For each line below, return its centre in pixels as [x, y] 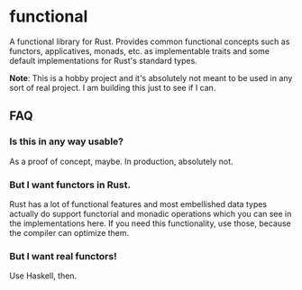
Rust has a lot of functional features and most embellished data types [138, 204]
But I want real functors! [63, 256]
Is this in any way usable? [67, 141]
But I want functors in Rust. [70, 185]
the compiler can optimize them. [69, 232]
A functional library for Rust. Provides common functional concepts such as [150, 41]
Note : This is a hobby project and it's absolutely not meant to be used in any [151, 77]
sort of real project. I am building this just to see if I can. [113, 87]
